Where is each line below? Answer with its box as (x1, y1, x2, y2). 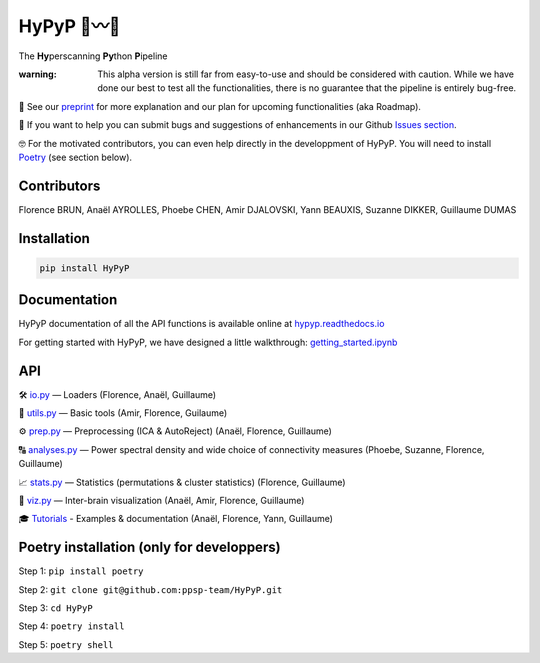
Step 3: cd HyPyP (18, 602, 94, 614)
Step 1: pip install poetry (18, 565, 144, 577)
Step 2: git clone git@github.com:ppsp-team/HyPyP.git (18, 583, 283, 595)
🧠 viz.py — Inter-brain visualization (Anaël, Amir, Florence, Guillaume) (18, 494, 305, 506)
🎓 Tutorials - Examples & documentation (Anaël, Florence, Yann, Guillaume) (18, 513, 334, 525)
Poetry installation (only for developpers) (18, 539, 281, 556)
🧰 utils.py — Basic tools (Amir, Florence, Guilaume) (18, 406, 228, 419)
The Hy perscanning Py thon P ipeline (18, 50, 168, 62)
